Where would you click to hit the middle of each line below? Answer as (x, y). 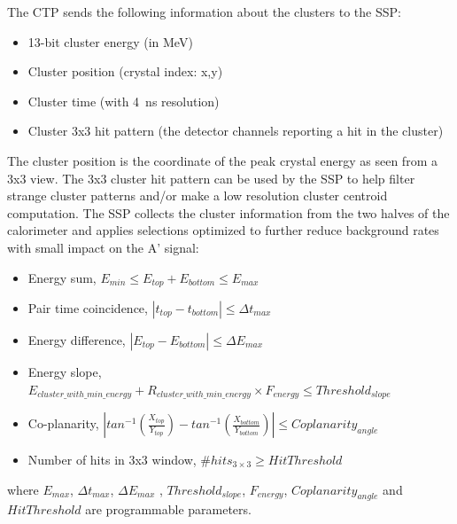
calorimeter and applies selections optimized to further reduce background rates (223, 230)
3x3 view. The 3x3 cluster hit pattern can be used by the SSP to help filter (211, 178)
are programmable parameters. (168, 509)
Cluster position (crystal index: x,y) (125, 71)
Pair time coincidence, (88, 307)
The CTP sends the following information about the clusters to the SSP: (204, 12)
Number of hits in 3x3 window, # (120, 460)
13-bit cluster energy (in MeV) (110, 41)
